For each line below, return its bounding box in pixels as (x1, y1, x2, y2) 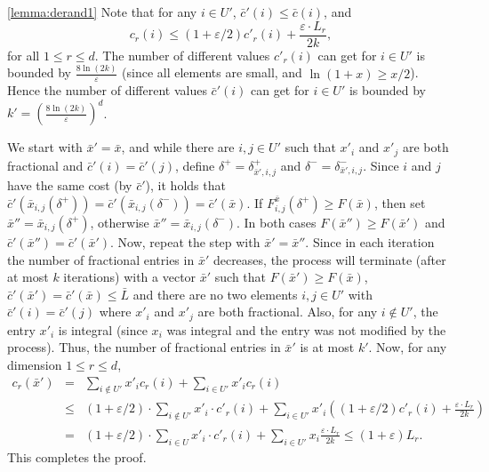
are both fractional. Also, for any (197, 302, 378, 321)
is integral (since (58, 320, 148, 339)
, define (174, 156, 215, 174)
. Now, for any (368, 338, 447, 356)
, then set (373, 193, 426, 212)
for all (7, 45, 40, 64)
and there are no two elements (132, 284, 298, 303)
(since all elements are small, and (122, 63, 302, 82)
